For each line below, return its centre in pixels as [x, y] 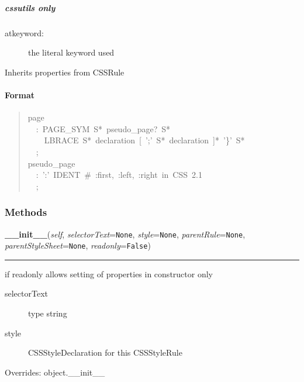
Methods [26, 212]
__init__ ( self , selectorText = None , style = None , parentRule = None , [125, 234]
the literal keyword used [71, 52]
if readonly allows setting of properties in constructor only [109, 273]
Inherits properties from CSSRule [65, 72]
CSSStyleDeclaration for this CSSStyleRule [105, 352]
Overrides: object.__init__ [55, 372]
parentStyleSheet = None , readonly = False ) [78, 245]
